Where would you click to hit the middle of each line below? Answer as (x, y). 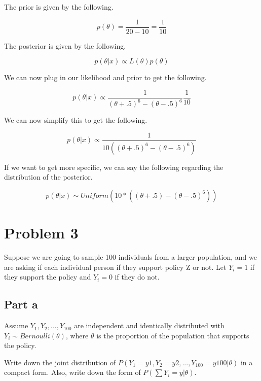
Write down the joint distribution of (60, 362)
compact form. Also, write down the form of (72, 372)
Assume (16, 325)
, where (77, 335)
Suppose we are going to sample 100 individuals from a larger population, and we (130, 257)
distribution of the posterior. (48, 177)
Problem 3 (41, 233)
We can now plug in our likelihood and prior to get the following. (105, 77)
